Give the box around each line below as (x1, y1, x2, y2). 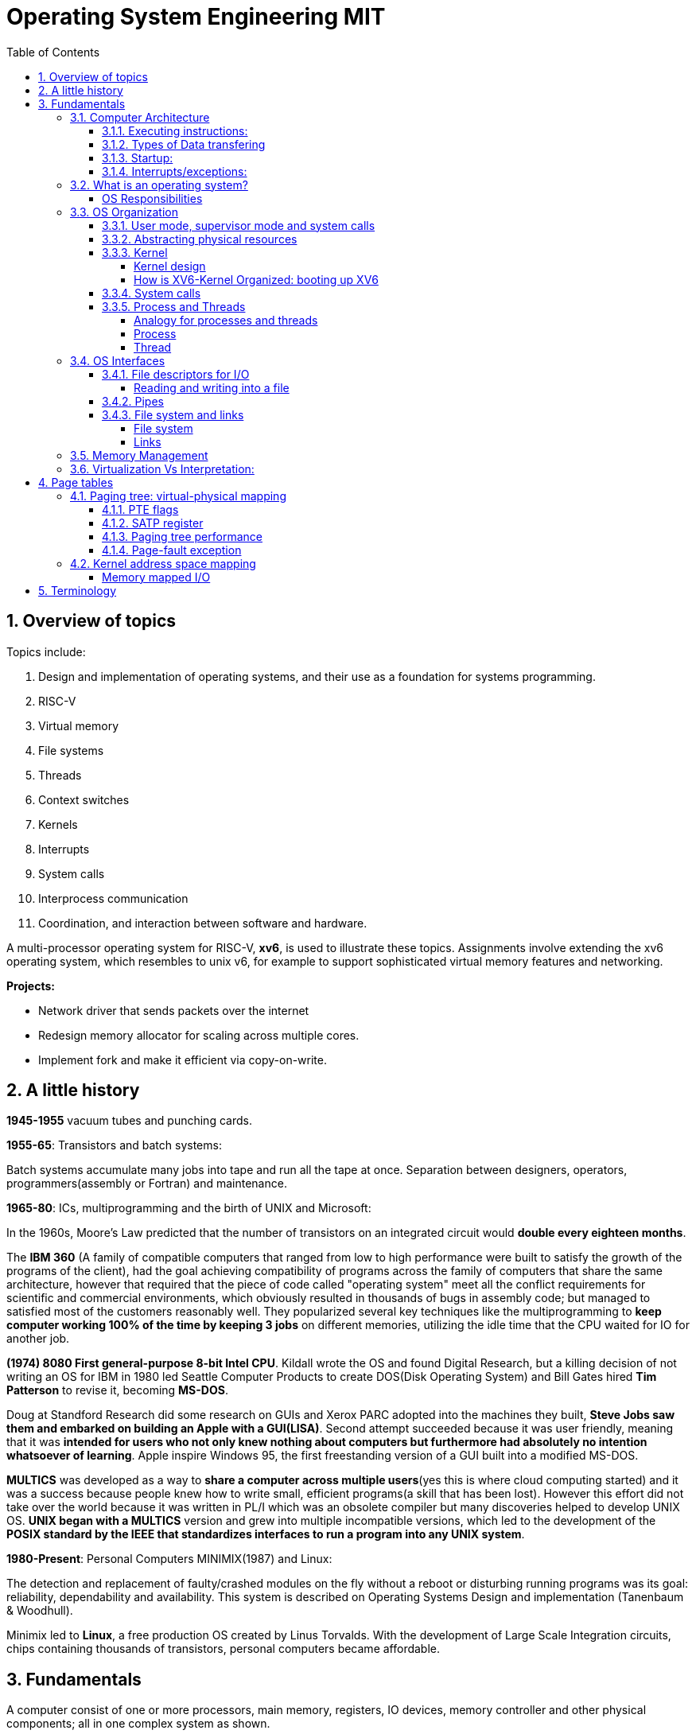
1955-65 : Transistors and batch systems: (6, 1138, 222, 1153)
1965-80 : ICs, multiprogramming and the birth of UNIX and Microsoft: (6, 1201, 371, 1215)
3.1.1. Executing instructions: (102, 123, 248, 138)
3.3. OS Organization (70, 204, 179, 219)
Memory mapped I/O (102, 570, 211, 584)
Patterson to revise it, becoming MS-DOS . (6, 1383, 228, 1398)
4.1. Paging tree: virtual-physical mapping (70, 488, 286, 503)
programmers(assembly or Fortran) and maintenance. (6, 1176, 287, 1191)
